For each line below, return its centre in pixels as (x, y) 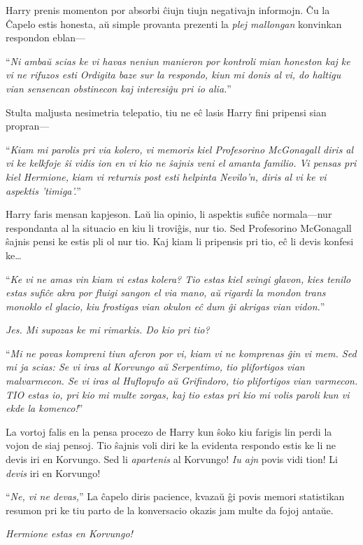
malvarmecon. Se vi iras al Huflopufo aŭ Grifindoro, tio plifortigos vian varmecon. (182, 381)
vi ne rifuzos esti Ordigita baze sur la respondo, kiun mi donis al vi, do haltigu (173, 75)
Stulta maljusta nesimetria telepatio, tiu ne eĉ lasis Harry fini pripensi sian (166, 112)
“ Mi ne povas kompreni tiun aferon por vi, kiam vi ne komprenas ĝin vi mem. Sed (181, 353)
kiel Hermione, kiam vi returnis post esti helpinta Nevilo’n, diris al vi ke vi (166, 176)
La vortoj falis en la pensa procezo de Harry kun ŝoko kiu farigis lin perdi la (169, 431)
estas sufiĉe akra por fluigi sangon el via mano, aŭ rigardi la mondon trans (166, 292)
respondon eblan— (46, 37)
